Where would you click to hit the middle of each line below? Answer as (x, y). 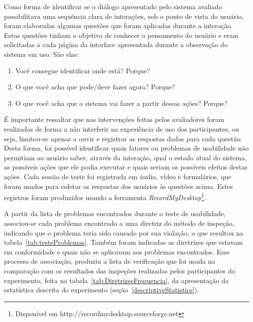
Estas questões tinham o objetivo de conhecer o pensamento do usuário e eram (121, 35)
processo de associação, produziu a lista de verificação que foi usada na (110, 261)
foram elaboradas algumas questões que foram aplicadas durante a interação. (118, 25)
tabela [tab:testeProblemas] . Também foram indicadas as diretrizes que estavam (123, 242)
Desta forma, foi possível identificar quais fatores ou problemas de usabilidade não (126, 148)
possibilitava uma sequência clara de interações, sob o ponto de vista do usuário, (124, 16)
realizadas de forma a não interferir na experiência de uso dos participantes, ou (122, 128)
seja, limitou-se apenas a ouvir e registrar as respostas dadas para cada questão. (123, 138)
